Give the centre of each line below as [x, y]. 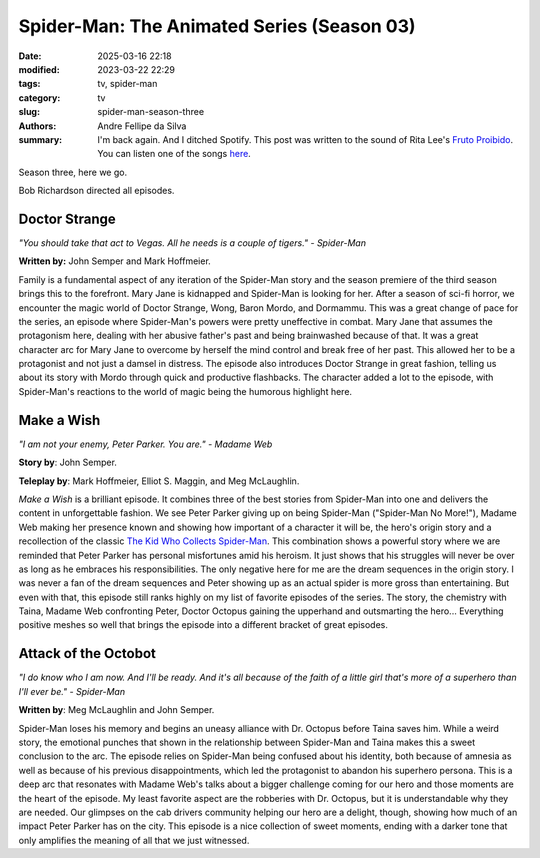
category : [39, 97]
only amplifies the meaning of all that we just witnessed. [134, 840]
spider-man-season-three [151, 112]
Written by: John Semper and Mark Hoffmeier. [115, 261]
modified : [39, 69]
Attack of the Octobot [87, 653]
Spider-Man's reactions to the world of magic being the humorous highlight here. [185, 391]
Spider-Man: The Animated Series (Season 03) [217, 26]
